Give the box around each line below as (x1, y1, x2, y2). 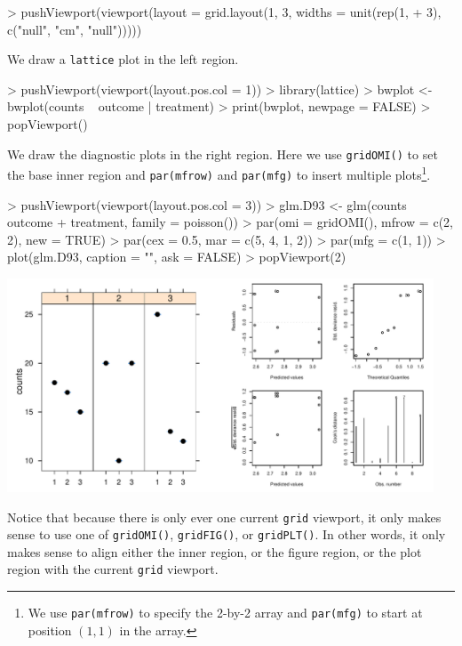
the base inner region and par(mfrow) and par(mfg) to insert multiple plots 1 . (7, 163, 431, 183)
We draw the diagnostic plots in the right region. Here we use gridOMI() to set (7, 144, 438, 163)
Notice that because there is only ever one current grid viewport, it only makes (7, 507, 442, 526)
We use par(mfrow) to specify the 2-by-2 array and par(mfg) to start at (28, 603, 423, 622)
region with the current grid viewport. (7, 560, 219, 578)
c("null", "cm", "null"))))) (7, 20, 142, 38)
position (28, 620, 72, 639)
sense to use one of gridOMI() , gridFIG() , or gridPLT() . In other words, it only (7, 525, 446, 544)
